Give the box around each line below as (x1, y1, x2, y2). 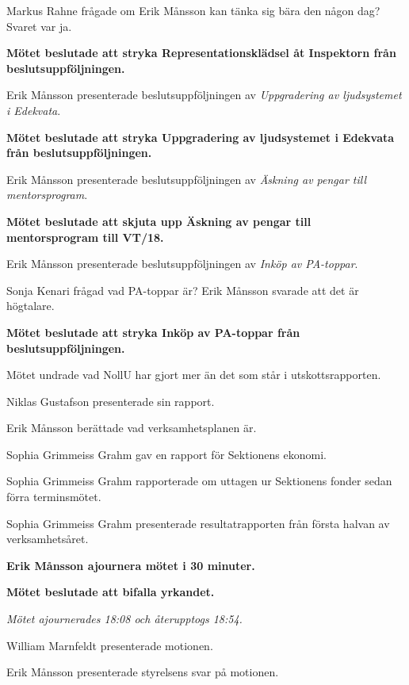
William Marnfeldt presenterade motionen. (6, 637, 213, 653)
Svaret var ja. (6, 17, 72, 34)
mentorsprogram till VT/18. (6, 228, 164, 245)
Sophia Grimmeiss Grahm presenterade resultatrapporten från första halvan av (6, 515, 390, 531)
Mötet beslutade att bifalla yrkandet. (6, 584, 215, 600)
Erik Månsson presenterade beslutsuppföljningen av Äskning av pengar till (6, 170, 367, 187)
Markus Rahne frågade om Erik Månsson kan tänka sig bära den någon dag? (6, 2, 380, 18)
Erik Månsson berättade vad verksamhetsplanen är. (6, 419, 257, 436)
